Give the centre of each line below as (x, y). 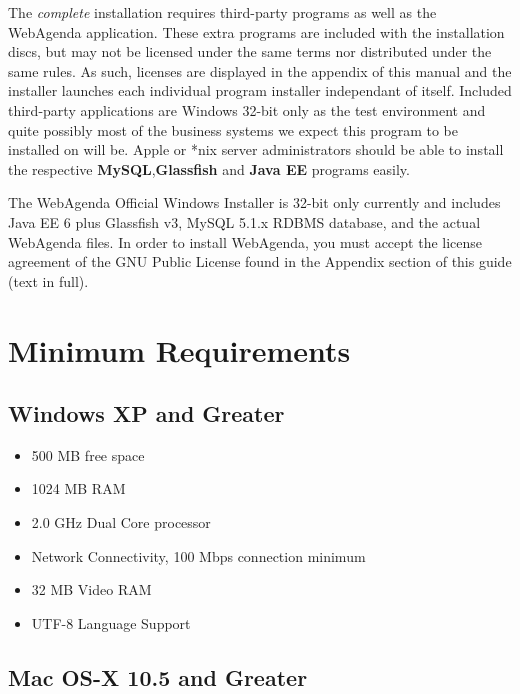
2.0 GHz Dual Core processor (121, 522)
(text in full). (48, 280)
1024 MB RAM (78, 488)
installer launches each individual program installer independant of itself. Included (260, 90)
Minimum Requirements (179, 349)
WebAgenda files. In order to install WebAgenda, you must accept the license (245, 241)
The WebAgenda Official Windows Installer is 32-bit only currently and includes (254, 202)
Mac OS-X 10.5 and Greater (158, 676)
